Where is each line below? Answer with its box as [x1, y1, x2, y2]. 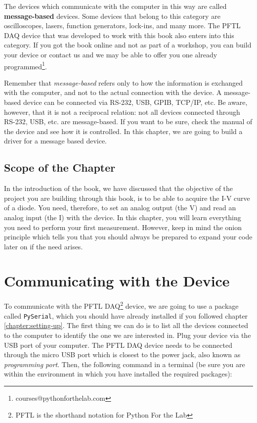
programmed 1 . [4, 59, 47, 71]
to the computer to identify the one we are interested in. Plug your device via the [4, 329, 251, 340]
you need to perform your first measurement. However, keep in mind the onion [4, 222, 242, 232]
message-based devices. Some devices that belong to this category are [4, 10, 220, 21]
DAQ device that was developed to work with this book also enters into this [4, 30, 234, 40]
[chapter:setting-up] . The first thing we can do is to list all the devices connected [4, 320, 248, 330]
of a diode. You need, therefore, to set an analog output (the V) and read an [4, 202, 236, 213]
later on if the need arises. [4, 241, 83, 251]
